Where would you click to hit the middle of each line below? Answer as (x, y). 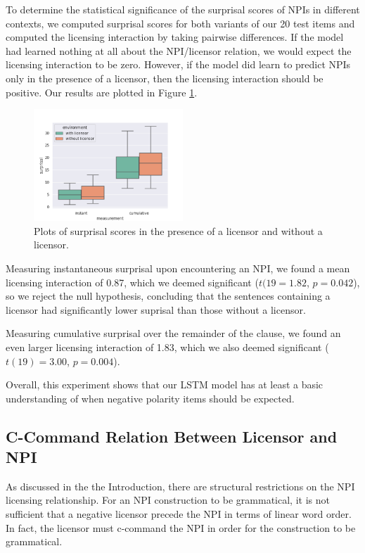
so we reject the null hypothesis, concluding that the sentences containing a (168, 296)
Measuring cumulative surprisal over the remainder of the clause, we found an (173, 333)
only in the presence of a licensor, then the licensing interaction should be (165, 78)
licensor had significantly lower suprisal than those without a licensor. (156, 309)
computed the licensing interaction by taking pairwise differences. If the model (175, 37)
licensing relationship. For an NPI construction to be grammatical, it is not (168, 500)
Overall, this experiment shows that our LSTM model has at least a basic (165, 384)
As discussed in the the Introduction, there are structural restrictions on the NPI (180, 486)
